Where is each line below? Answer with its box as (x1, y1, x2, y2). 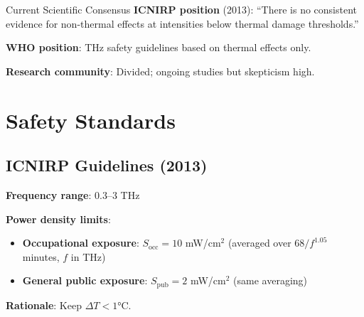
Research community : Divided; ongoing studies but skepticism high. (6, 63, 315, 78)
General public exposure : (22, 273, 148, 288)
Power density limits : (6, 211, 111, 226)
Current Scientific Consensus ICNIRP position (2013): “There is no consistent (6, 2, 358, 16)
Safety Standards (6, 105, 176, 134)
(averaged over (227, 235, 291, 250)
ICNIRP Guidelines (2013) (6, 154, 208, 176)
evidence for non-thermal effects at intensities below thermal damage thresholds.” (6, 16, 359, 31)
